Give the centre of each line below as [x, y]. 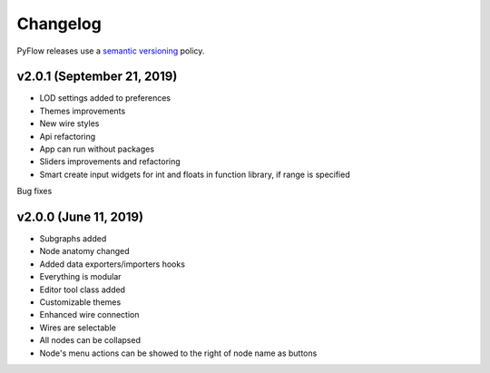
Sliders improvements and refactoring [110, 162]
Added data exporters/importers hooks [113, 264]
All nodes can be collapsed [90, 340]
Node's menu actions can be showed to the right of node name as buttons [178, 353]
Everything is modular [80, 277]
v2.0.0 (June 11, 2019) [80, 217]
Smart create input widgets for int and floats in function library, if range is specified [195, 174]
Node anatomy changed [85, 251]
